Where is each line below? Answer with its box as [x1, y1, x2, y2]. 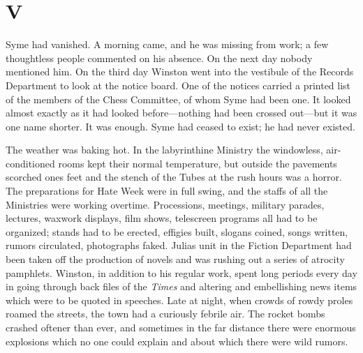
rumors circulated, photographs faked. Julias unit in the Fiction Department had [6, 238, 352, 253]
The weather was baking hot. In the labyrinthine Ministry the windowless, [6, 142, 323, 157]
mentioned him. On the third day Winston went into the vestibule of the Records [6, 64, 354, 79]
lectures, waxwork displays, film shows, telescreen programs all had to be [6, 211, 318, 225]
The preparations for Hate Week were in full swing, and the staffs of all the [6, 183, 328, 198]
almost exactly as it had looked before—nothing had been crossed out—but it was [6, 105, 357, 120]
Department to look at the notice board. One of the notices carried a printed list [6, 77, 351, 92]
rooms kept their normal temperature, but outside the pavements [58, 156, 337, 170]
